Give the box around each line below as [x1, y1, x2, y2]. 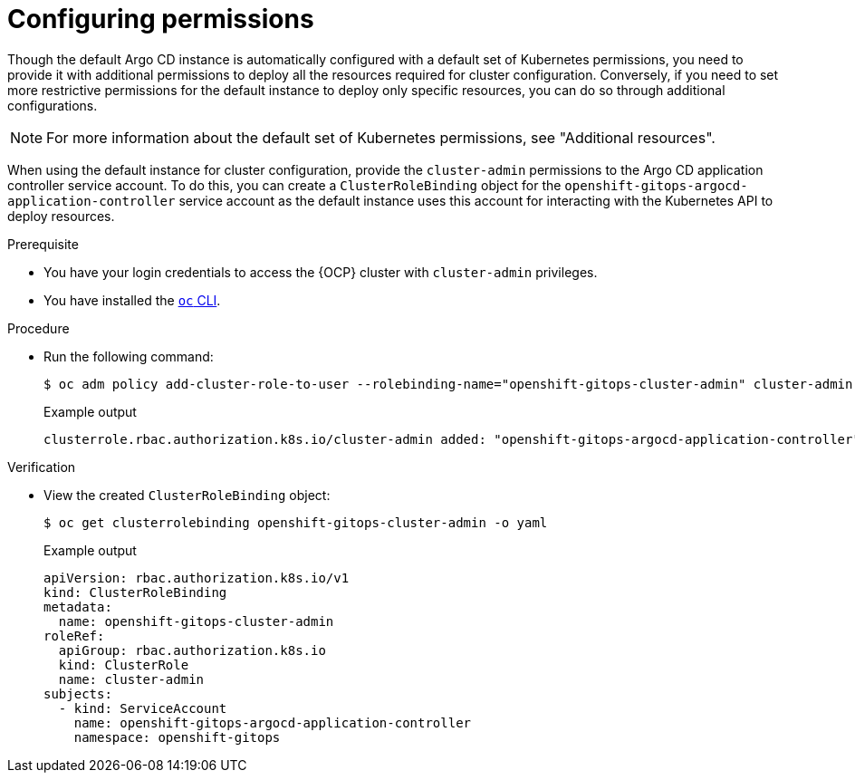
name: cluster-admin [58, 671, 205, 687]
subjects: [43, 686, 112, 701]
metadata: [43, 599, 112, 614]
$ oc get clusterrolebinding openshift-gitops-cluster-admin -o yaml [43, 515, 548, 530]
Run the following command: [43, 348, 214, 364]
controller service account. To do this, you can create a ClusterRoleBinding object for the [7, 177, 562, 193]
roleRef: [43, 628, 105, 643]
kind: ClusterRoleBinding [43, 584, 227, 600]
